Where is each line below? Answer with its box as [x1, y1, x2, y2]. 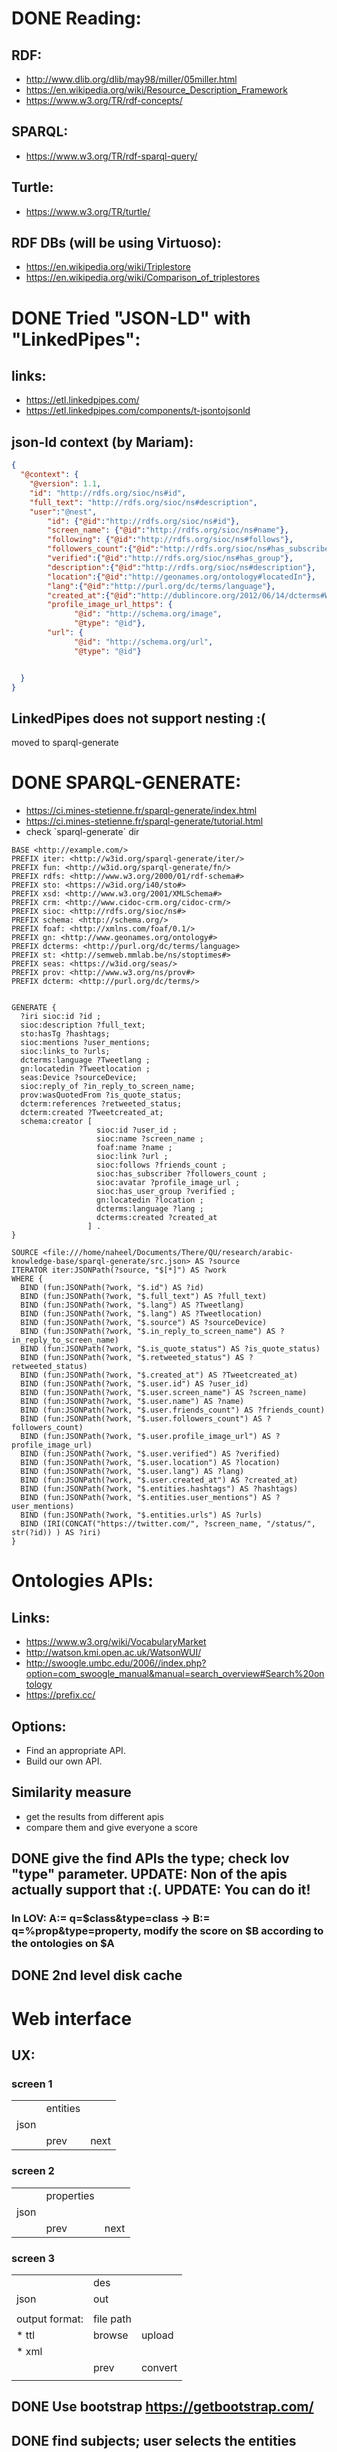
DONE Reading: [11, 7, 142, 30]
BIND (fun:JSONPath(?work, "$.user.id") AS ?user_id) [20, 1379, 249, 1389]
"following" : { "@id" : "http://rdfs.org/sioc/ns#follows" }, [47, 535, 294, 545]
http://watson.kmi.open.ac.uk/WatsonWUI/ [25, 1647, 202, 1659]
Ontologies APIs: [11, 1570, 154, 1592]
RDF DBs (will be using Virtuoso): [11, 235, 222, 252]
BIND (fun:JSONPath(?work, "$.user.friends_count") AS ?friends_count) [20, 1405, 326, 1416]
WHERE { [11, 1274, 44, 1284]
